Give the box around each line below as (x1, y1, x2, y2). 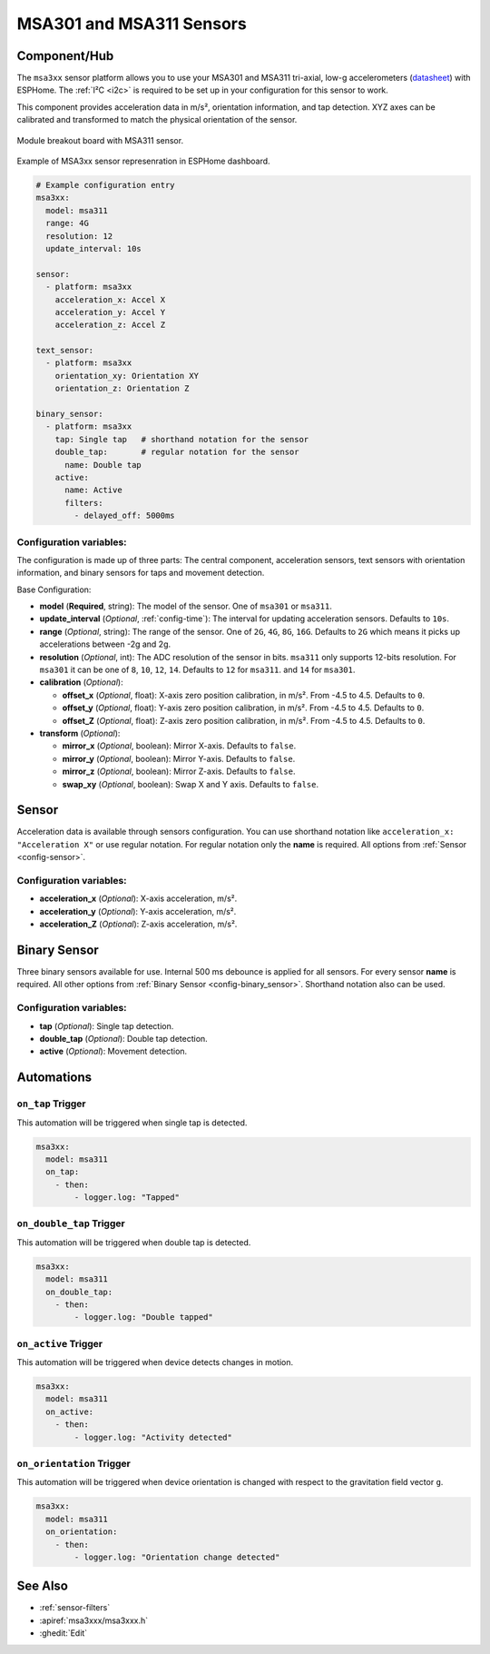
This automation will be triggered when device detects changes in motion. (16, 1357, 294, 1368)
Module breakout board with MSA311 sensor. (16, 134, 184, 145)
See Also (16, 1579, 68, 1594)
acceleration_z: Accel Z (54, 320, 166, 331)
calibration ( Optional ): (39, 677, 123, 688)
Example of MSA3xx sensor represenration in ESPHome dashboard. (16, 155, 271, 167)
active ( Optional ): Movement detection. (39, 1045, 188, 1057)
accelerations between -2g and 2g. (39, 639, 171, 649)
